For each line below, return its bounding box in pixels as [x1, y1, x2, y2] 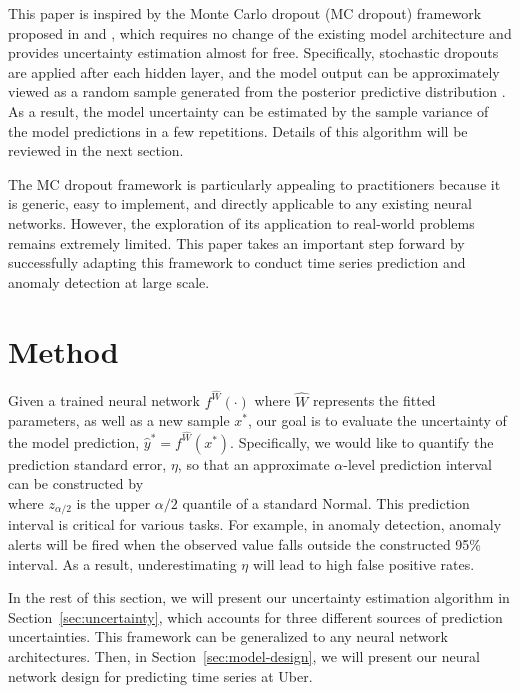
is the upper [76, 492, 151, 513]
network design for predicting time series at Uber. [8, 665, 313, 686]
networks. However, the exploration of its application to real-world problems [8, 212, 475, 233]
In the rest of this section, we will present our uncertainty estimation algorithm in [8, 587, 510, 608]
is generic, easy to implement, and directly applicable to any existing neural [8, 193, 472, 214]
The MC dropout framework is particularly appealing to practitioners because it [8, 173, 501, 194]
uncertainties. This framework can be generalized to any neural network [8, 626, 448, 647]
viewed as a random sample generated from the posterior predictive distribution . [8, 81, 506, 102]
